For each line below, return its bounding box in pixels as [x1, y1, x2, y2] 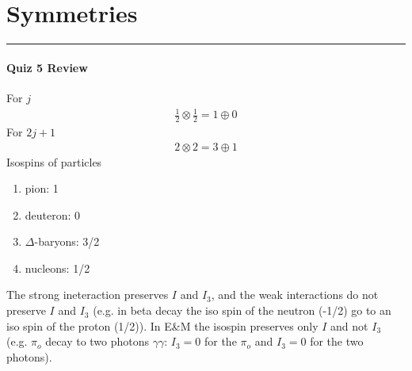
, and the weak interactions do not [211, 286, 379, 303]
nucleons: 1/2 [25, 259, 90, 276]
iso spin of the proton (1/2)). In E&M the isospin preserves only [6, 317, 319, 334]
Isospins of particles [6, 153, 102, 170]
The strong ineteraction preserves [6, 286, 169, 303]
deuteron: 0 [25, 206, 81, 223]
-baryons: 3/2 [34, 233, 100, 250]
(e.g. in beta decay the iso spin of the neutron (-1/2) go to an [93, 302, 391, 319]
